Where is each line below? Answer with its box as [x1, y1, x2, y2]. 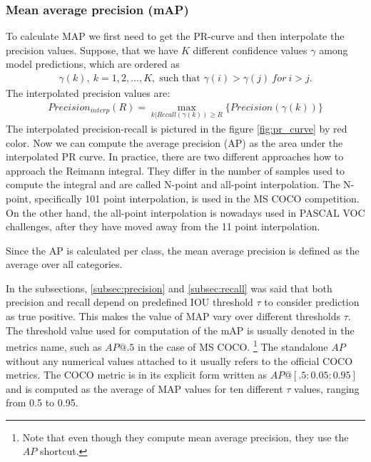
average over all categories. [6, 257, 123, 272]
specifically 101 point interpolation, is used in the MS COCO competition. [34, 190, 360, 205]
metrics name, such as [6, 339, 102, 354]
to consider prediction [264, 294, 360, 309]
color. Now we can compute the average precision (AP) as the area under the [6, 135, 343, 150]
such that [159, 73, 200, 84]
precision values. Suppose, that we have [6, 42, 178, 57]
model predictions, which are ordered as [6, 56, 180, 71]
